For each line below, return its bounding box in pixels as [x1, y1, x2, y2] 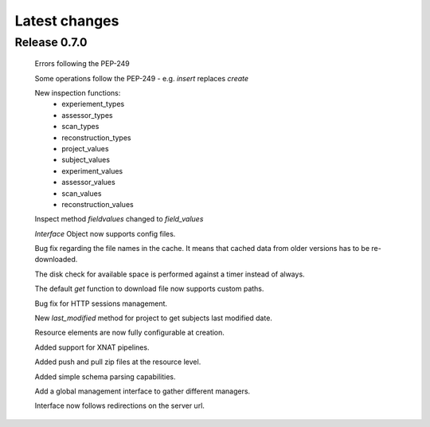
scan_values [61, 188, 102, 198]
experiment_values [61, 166, 123, 175]
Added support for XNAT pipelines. [34, 343, 150, 352]
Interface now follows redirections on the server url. [34, 401, 205, 410]
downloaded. [34, 255, 78, 264]
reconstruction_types [61, 132, 131, 143]
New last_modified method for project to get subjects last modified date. [34, 313, 272, 323]
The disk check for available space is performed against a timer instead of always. [34, 269, 306, 279]
